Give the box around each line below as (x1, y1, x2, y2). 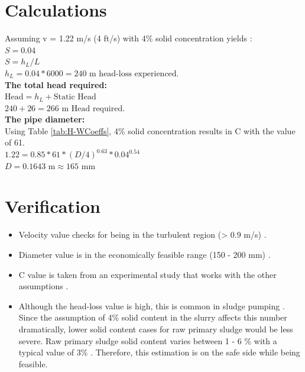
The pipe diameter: (5, 113, 85, 125)
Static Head (53, 93, 96, 102)
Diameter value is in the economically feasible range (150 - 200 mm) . (18, 248, 271, 260)
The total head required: (5, 78, 107, 90)
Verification (5, 194, 100, 218)
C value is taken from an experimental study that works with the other (18, 268, 277, 280)
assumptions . (18, 280, 69, 292)
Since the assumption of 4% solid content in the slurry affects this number (18, 311, 287, 324)
